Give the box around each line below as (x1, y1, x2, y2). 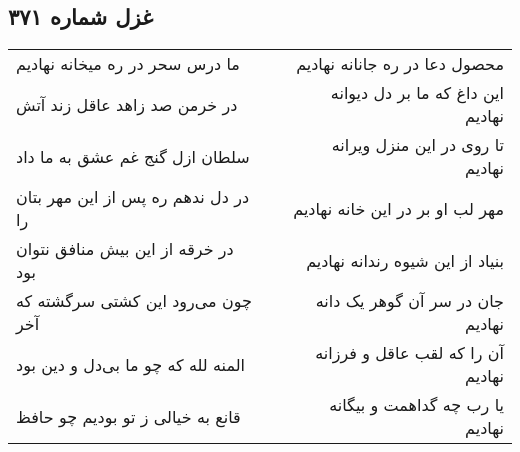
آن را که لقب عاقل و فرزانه (315, 341, 504, 365)
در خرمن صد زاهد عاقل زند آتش (16, 92, 238, 116)
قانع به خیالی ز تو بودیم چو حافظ (16, 404, 241, 428)
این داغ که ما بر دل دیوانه (330, 81, 504, 105)
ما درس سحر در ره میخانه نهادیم (16, 52, 240, 76)
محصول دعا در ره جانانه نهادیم (296, 52, 504, 76)
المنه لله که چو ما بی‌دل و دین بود (16, 352, 246, 376)
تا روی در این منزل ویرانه (331, 133, 504, 157)
